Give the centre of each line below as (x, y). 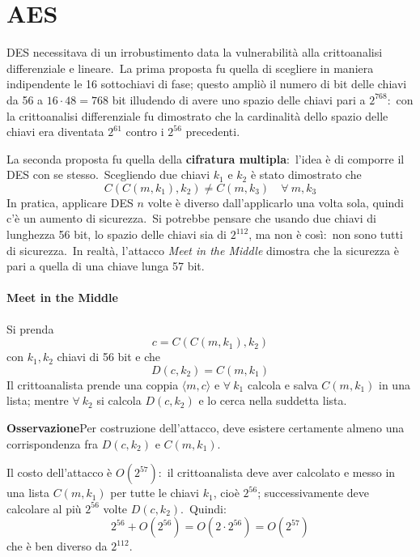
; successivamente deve (314, 493)
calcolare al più (44, 508)
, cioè (226, 493)
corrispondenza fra (52, 443)
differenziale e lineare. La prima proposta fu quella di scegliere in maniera (190, 68)
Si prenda (30, 328)
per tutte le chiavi (155, 493)
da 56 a (25, 99)
